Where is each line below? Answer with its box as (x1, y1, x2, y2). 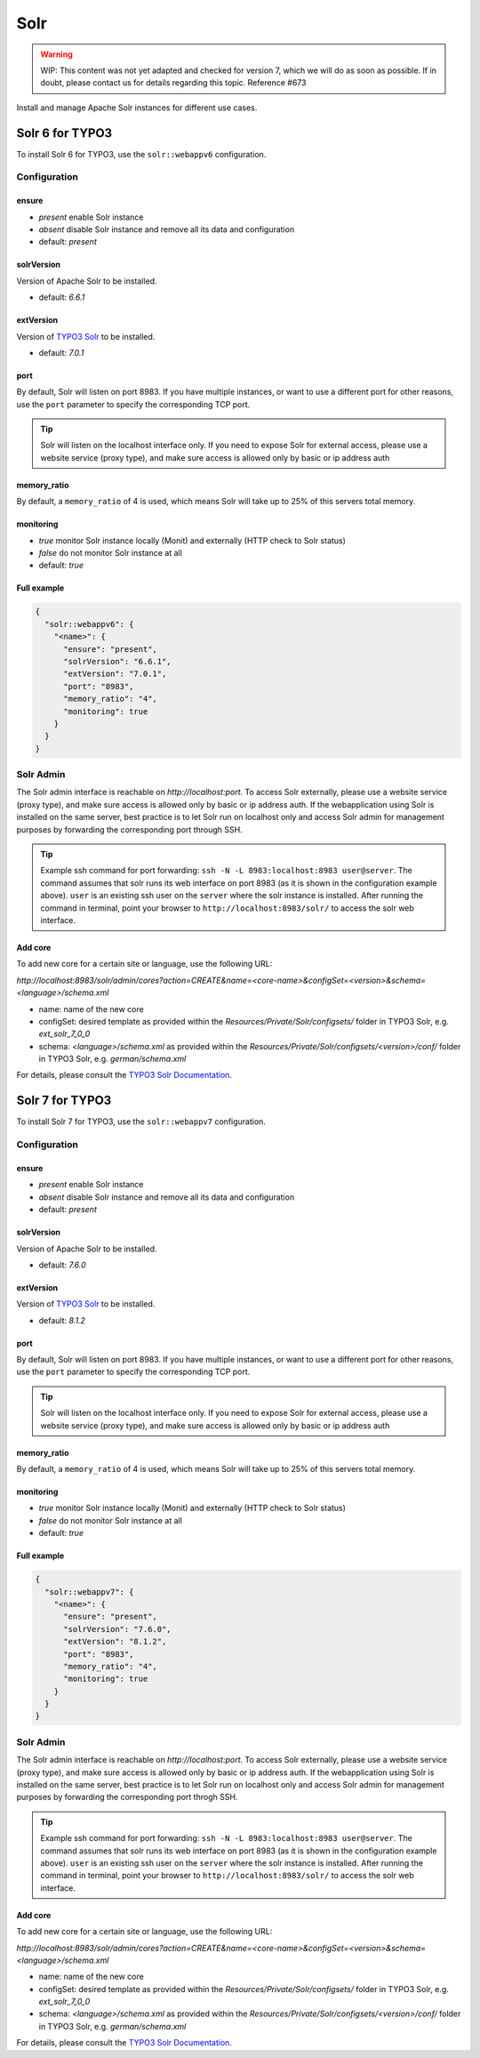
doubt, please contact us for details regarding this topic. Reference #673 (40, 77, 307, 88)
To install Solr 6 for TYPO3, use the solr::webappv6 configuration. (16, 149, 267, 159)
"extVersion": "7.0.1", (63, 669, 167, 679)
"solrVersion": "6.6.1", (63, 656, 172, 666)
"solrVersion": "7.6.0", (63, 1624, 172, 1634)
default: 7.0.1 (38, 347, 84, 358)
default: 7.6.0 (38, 1259, 86, 1270)
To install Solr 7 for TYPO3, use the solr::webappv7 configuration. (16, 1116, 267, 1127)
